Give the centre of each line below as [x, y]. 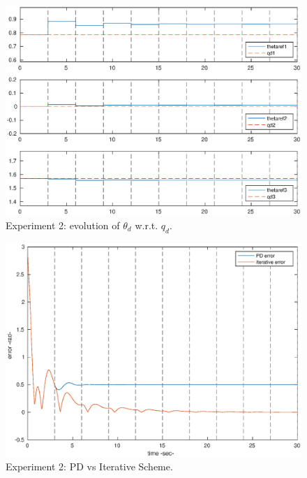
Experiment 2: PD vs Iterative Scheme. [89, 466]
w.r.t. [147, 225]
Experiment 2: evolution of [63, 225]
